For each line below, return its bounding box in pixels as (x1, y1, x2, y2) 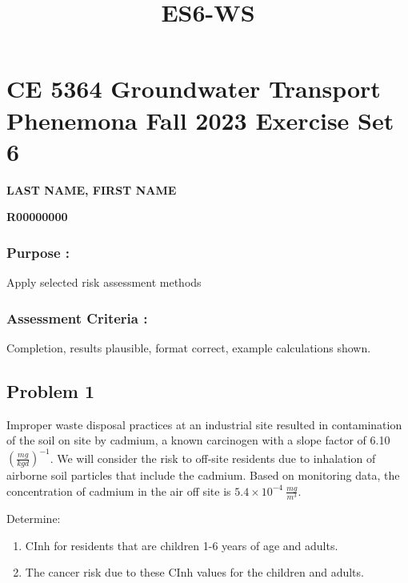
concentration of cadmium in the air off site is (6, 482, 231, 499)
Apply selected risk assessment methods (6, 274, 202, 291)
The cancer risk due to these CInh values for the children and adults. (25, 564, 364, 581)
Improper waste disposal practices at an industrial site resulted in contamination (6, 416, 402, 432)
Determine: (6, 510, 61, 527)
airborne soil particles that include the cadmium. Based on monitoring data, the (6, 467, 400, 484)
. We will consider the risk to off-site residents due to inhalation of (50, 449, 376, 466)
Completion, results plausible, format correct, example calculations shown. (6, 339, 371, 356)
